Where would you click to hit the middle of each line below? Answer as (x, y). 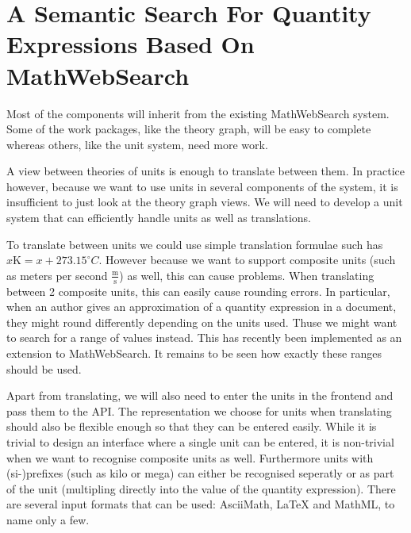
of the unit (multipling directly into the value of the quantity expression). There (201, 488)
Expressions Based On (131, 44)
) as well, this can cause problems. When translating (247, 275)
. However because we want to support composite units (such (247, 260)
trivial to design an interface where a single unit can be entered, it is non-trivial (200, 442)
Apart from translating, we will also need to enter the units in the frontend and (200, 395)
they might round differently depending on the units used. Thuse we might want (202, 322)
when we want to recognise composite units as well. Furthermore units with (190, 457)
